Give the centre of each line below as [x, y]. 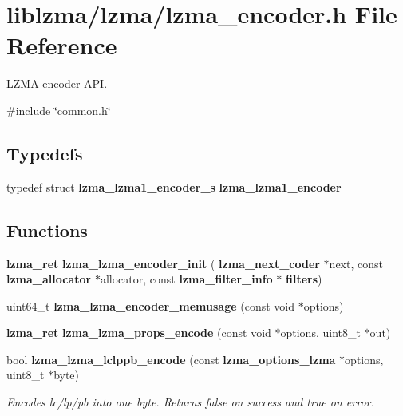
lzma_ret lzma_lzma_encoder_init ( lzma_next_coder [163, 263]
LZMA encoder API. [57, 83]
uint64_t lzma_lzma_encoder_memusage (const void [151, 305]
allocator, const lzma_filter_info [186, 279]
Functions [47, 230]
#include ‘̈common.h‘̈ [59, 110]
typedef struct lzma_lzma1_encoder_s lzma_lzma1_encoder [174, 186]
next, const [356, 263]
